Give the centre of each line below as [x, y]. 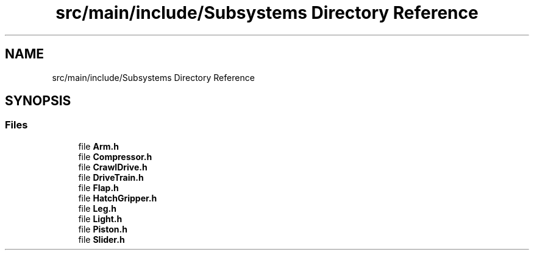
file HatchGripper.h [118, 198]
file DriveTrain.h [111, 177]
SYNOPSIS [38, 101]
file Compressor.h [115, 156]
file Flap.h [98, 187]
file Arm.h [98, 146]
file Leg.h [97, 208]
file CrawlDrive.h [113, 167]
